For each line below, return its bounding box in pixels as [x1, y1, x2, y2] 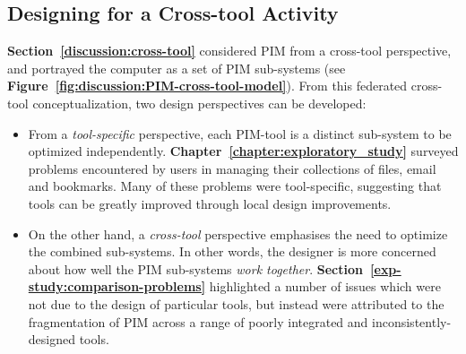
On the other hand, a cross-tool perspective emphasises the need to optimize [28, 224, 448, 243]
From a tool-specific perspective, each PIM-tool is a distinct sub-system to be [28, 124, 452, 142]
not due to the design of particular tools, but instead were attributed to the [28, 294, 444, 313]
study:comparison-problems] [28, 277, 206, 296]
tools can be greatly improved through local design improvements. [28, 194, 392, 212]
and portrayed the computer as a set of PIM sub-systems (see [7, 58, 346, 77]
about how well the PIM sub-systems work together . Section [28, 259, 363, 278]
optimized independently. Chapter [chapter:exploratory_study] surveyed [28, 142, 459, 160]
